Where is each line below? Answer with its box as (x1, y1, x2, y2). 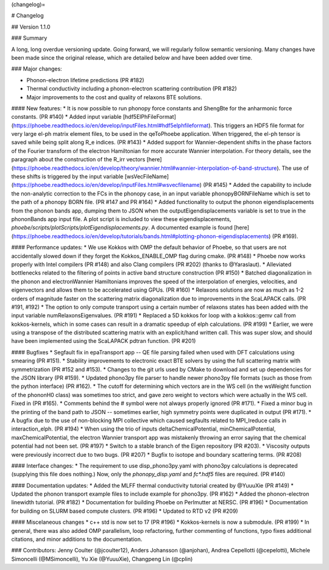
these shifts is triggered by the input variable (11, 173, 124, 180)
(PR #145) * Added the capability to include (203, 181, 312, 189)
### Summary (11, 34, 48, 42)
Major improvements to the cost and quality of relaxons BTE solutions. (26, 93, 202, 100)
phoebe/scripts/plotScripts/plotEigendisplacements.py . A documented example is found (11, 224, 233, 231)
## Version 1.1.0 (11, 23, 51, 30)
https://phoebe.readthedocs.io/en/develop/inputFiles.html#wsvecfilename (13, 181, 200, 189)
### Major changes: (11, 65, 62, 72)
